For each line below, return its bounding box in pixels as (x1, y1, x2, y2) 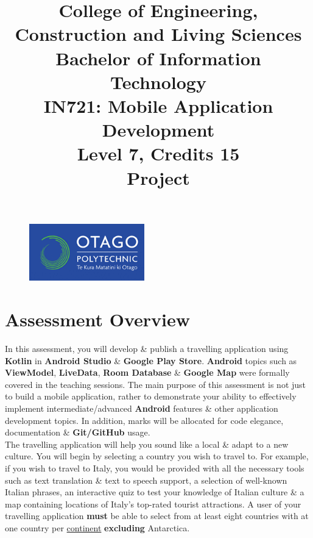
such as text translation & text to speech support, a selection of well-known (5, 473, 287, 486)
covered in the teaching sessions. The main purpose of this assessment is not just (5, 378, 306, 390)
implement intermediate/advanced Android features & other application (5, 402, 278, 415)
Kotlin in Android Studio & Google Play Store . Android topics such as (5, 354, 297, 367)
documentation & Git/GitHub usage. (5, 426, 150, 439)
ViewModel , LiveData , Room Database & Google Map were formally (5, 366, 290, 379)
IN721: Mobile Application (43, 93, 273, 118)
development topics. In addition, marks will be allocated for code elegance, (5, 414, 284, 426)
